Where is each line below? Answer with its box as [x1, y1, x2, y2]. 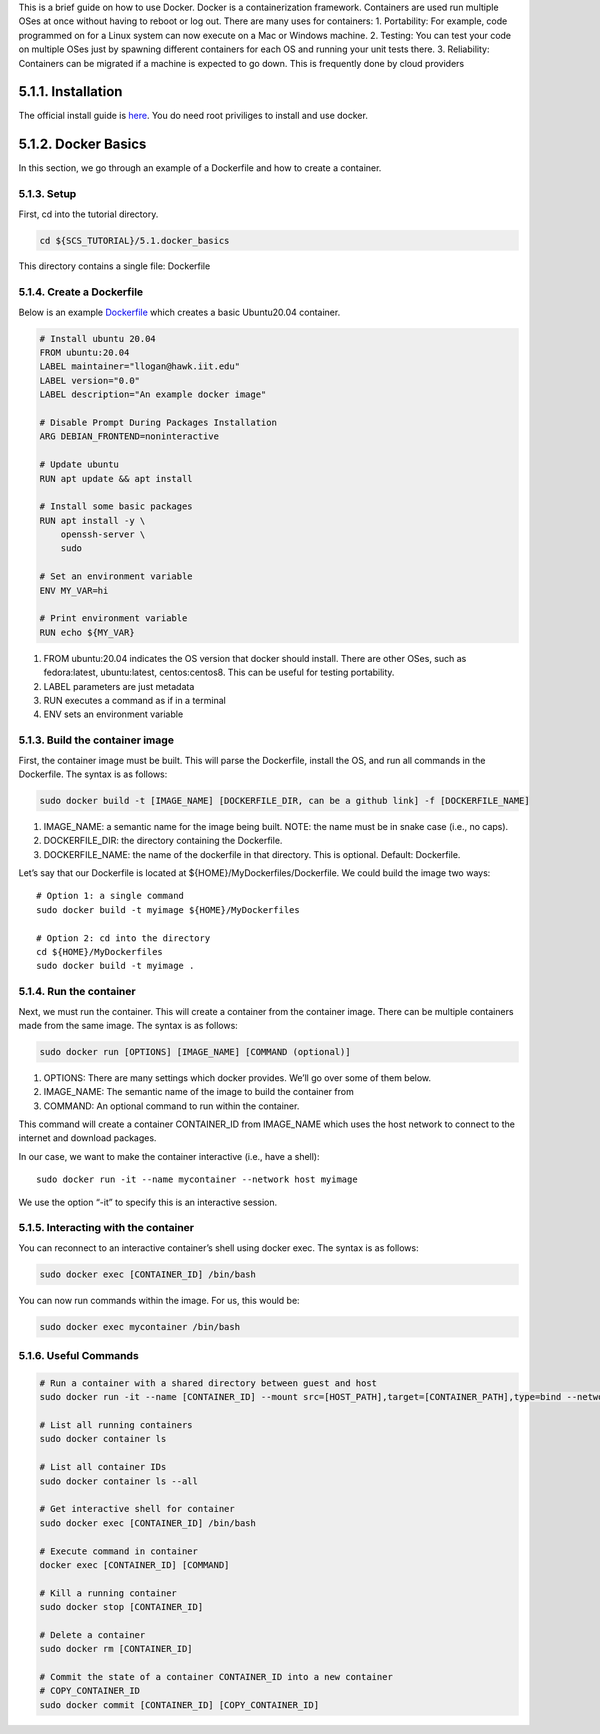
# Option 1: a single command [36, 890, 185, 902]
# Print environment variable [39, 613, 188, 624]
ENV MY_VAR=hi [39, 585, 109, 596]
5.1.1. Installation [18, 83, 123, 100]
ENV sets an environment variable [43, 708, 184, 720]
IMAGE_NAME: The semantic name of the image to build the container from [43, 1086, 354, 1098]
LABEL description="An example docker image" [39, 389, 267, 400]
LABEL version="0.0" [39, 375, 140, 386]
